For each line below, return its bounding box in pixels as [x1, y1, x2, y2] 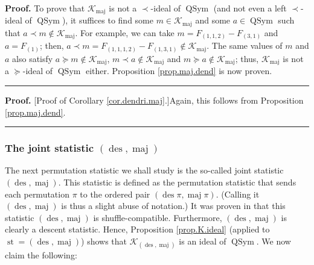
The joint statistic [5, 140, 94, 155]
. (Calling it [216, 187, 260, 200]
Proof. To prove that [5, 2, 85, 14]
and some [195, 14, 231, 26]
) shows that [81, 234, 127, 247]
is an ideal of [179, 234, 226, 247]
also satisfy [12, 52, 53, 64]
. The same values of [207, 39, 283, 52]
